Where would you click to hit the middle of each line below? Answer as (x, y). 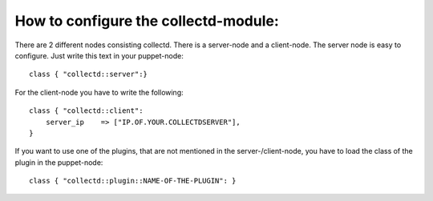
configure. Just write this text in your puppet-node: (99, 55)
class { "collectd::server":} (89, 74)
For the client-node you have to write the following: (99, 92)
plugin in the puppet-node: (59, 162)
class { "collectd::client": (86, 111)
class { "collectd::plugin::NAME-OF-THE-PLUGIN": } (133, 181)
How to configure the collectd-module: (147, 21)
